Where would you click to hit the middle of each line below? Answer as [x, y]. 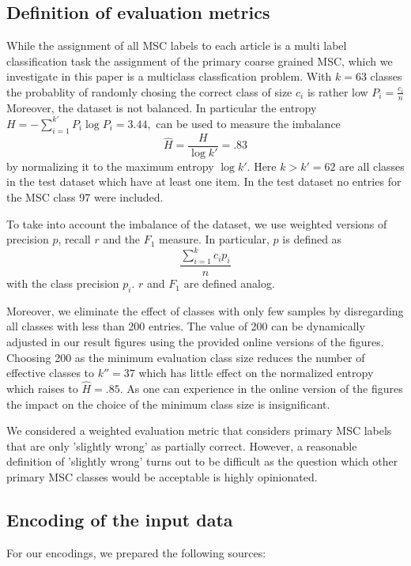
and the [122, 239]
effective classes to [51, 373]
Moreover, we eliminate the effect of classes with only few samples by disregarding [205, 310]
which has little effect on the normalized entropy [256, 373]
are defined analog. [229, 283]
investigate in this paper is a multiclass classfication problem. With [169, 76]
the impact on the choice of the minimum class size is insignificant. [168, 404]
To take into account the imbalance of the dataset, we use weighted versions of [197, 223]
